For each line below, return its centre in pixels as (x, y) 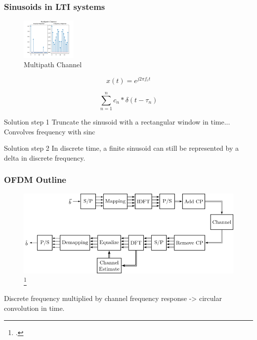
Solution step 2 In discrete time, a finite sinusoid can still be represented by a (122, 148)
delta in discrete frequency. (45, 157)
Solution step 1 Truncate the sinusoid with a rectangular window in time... (117, 122)
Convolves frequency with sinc (50, 131)
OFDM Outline (35, 180)
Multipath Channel (53, 64)
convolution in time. (34, 308)
